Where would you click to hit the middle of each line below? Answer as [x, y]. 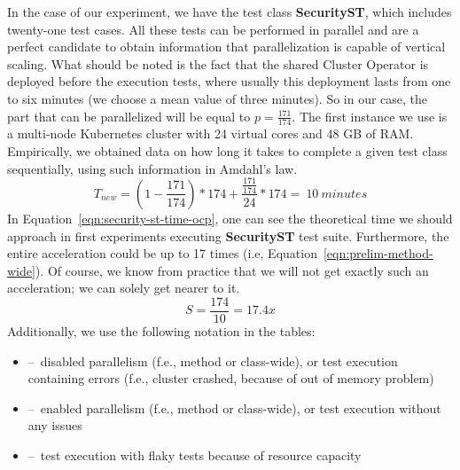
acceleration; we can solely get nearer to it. [124, 288]
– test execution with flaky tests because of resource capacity [195, 454]
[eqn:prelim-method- [378, 253]
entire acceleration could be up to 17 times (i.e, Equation [162, 253]
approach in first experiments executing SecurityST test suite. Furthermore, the [228, 235]
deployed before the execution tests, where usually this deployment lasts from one [229, 81]
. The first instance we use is [370, 116]
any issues [55, 425]
